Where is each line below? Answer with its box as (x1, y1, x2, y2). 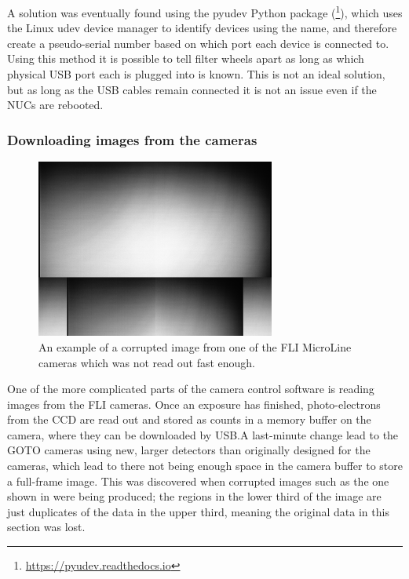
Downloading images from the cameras (7, 129, 257, 149)
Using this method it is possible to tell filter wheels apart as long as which (7, 50, 364, 67)
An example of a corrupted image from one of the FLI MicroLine (38, 338, 352, 355)
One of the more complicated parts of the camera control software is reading (7, 381, 374, 397)
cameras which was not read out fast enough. (38, 354, 256, 370)
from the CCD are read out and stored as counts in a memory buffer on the (7, 411, 371, 428)
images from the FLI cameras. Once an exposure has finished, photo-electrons (7, 395, 381, 412)
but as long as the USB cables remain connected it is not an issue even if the (7, 81, 377, 97)
